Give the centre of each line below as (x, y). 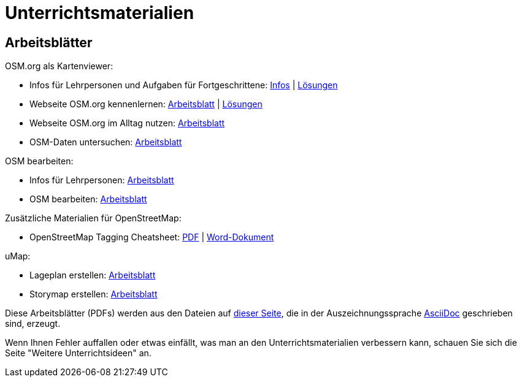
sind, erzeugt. (33, 324)
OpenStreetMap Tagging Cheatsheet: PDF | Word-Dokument (152, 237)
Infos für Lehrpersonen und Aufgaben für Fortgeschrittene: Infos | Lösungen (184, 85)
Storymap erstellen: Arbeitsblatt (94, 294)
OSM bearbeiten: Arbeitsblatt (88, 199)
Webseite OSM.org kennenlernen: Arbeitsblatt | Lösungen (146, 104)
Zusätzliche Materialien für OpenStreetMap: (93, 218)
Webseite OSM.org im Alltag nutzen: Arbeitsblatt (127, 123)
